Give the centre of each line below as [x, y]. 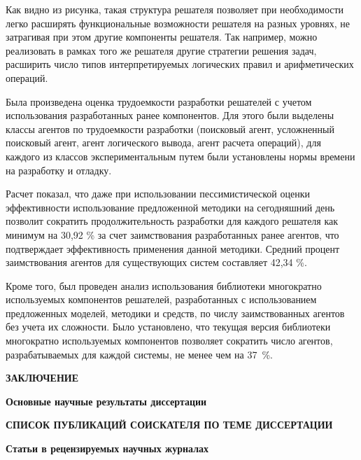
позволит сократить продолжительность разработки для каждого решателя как [172, 221]
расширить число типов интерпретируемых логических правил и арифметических [180, 64]
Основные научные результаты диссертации [106, 401]
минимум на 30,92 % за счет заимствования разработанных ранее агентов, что [172, 234]
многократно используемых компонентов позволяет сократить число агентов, [169, 341]
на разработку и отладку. [59, 170]
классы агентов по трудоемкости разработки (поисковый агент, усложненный [170, 128]
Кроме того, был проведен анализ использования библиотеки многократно [164, 285]
